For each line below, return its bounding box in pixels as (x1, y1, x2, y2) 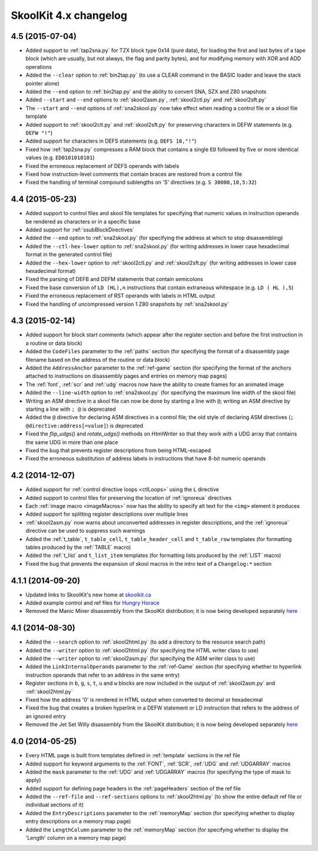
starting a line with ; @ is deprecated (25, 405, 116, 413)
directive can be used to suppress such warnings (25, 527, 145, 535)
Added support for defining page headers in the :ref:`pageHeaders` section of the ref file (25, 784, 241, 792)
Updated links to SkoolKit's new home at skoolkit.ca (25, 591, 151, 598)
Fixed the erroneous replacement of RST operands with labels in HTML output (25, 292, 215, 299)
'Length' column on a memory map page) (25, 834, 127, 842)
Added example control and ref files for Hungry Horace (25, 599, 160, 606)
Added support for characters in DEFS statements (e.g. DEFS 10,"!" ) (25, 137, 197, 144)
